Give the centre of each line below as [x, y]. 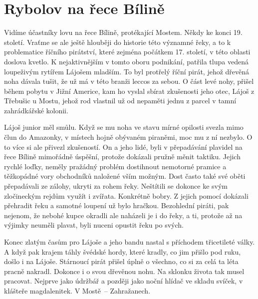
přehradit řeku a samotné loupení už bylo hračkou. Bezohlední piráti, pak [117, 205]
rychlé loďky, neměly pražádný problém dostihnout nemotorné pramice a [115, 166]
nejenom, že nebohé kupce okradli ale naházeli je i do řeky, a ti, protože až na [123, 215]
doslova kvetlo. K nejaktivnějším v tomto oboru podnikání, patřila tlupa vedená [126, 61]
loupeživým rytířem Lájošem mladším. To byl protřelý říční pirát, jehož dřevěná [127, 71]
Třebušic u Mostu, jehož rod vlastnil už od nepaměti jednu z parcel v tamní [120, 101]
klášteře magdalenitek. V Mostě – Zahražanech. [77, 290]
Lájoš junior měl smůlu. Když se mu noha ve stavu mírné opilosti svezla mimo [124, 127]
